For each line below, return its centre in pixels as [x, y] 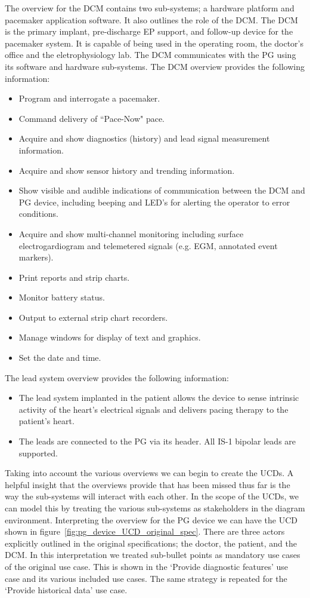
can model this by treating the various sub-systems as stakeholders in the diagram [155, 508]
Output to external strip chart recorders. [93, 317]
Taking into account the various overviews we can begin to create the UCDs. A [149, 473]
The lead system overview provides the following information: [117, 377]
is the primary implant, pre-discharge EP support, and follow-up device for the [149, 31]
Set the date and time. [60, 358]
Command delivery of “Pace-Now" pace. [92, 118]
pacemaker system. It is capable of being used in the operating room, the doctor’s [154, 43]
